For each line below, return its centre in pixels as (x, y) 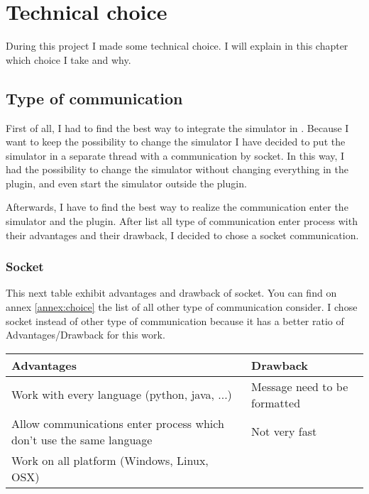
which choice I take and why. (68, 59)
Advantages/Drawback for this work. (86, 335)
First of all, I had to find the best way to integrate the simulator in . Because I (177, 127)
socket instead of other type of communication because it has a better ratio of (175, 320)
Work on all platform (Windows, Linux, (110, 460)
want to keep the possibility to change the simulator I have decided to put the (176, 142)
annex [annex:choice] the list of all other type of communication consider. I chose (182, 307)
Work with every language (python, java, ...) (122, 395)
